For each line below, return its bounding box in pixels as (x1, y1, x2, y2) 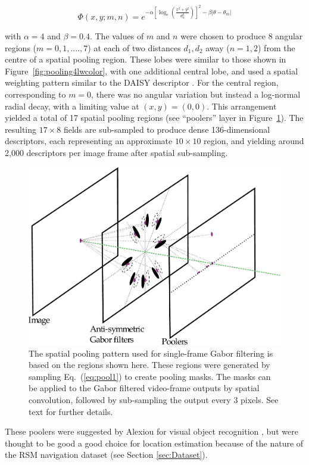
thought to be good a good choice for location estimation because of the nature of (5, 436, 304, 449)
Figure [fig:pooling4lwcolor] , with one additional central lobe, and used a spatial (5, 64, 298, 77)
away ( (205, 41, 230, 54)
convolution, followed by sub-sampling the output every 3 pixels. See (29, 393, 279, 405)
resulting (5, 123, 37, 135)
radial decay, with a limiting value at (5, 99, 139, 112)
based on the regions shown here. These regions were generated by (29, 358, 270, 371)
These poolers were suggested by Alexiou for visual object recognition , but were (5, 425, 298, 438)
